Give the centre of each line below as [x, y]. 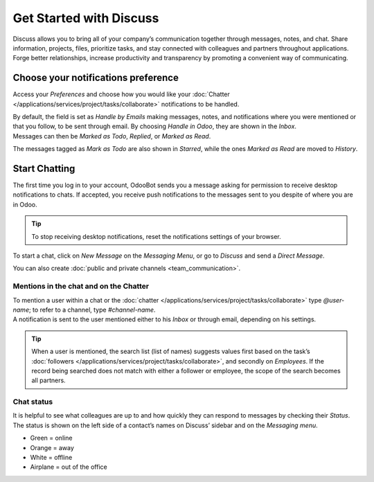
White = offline [51, 458]
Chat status [33, 402]
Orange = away [52, 447]
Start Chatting [44, 169]
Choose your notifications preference [96, 78]
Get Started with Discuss [86, 18]
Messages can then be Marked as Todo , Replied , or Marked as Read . [112, 136]
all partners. [48, 380]
